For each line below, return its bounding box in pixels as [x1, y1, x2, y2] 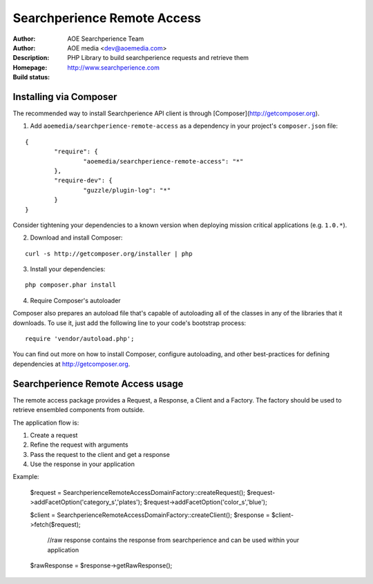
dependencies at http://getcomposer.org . [12, 360, 131, 368]
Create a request [30, 431, 78, 439]
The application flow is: [12, 418, 79, 427]
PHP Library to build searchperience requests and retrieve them [67, 54, 249, 62]
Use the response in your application [30, 460, 135, 469]
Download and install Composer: [30, 233, 123, 242]
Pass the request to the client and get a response [30, 450, 171, 458]
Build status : [12, 73, 50, 81]
